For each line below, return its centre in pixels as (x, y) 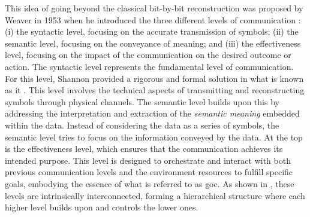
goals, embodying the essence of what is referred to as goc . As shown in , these (150, 183)
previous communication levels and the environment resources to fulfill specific (149, 172)
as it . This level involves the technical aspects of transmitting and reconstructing (155, 90)
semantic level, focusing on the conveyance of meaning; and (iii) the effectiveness (153, 43)
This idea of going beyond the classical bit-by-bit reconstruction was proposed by (154, 8)
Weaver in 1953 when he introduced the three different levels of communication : (153, 19)
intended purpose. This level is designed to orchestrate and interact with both (148, 160)
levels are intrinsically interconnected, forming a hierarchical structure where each (155, 195)
